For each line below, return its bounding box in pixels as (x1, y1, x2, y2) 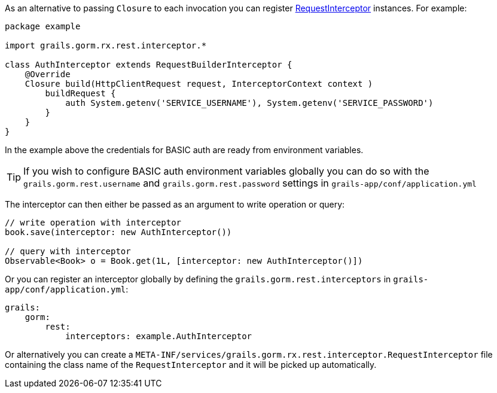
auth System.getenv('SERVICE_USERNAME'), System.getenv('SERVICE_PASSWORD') (65, 98, 434, 108)
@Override (25, 69, 71, 79)
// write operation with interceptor (5, 218, 182, 227)
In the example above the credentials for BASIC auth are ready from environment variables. (5, 145, 364, 155)
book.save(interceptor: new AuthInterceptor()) (5, 227, 232, 237)
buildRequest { (45, 89, 116, 98)
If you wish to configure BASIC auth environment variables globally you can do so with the (23, 165, 429, 177)
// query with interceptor (5, 246, 131, 256)
